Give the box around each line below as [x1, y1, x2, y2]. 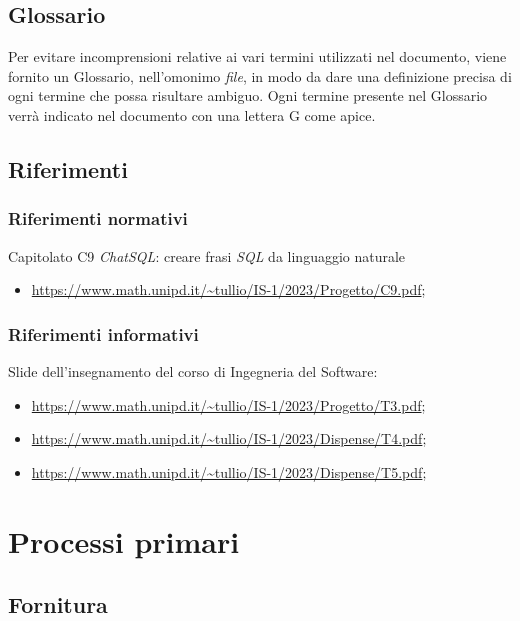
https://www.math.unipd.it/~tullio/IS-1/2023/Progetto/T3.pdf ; [31, 394, 426, 415]
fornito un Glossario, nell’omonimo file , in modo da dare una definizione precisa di [8, 65, 512, 86]
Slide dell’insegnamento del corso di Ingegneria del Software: [8, 360, 378, 381]
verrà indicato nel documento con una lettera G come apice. [8, 104, 376, 125]
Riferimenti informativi [8, 321, 199, 346]
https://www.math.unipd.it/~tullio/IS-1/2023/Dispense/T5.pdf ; [31, 461, 427, 482]
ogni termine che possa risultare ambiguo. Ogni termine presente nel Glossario [8, 85, 488, 106]
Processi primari [8, 520, 240, 561]
